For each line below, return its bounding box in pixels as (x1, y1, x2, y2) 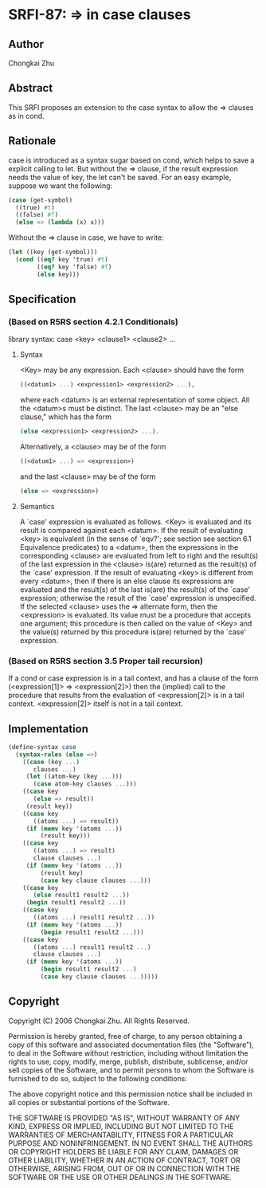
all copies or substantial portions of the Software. (8, 1097, 170, 1107)
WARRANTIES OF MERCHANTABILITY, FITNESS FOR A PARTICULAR (8, 1130, 233, 1139)
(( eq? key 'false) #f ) (37, 263, 112, 271)
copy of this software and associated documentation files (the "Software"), (8, 1040, 255, 1049)
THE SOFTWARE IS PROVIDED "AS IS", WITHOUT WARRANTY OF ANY (8, 1113, 241, 1123)
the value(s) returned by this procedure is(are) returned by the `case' (19, 627, 247, 637)
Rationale (8, 134, 57, 148)
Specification (8, 292, 76, 306)
